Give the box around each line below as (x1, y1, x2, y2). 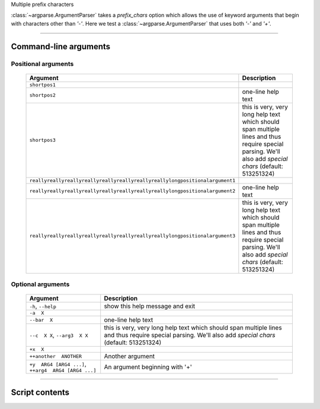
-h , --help (29, 302, 56, 310)
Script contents (11, 387, 70, 397)
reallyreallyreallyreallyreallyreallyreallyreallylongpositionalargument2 (29, 188, 236, 194)
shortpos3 (29, 137, 56, 144)
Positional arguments (11, 59, 74, 68)
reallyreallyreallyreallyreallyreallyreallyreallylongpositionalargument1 (29, 177, 236, 183)
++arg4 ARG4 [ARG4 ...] (29, 367, 97, 374)
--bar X (29, 316, 53, 323)
